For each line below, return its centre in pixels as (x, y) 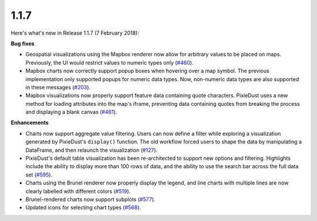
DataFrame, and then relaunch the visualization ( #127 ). (92, 150)
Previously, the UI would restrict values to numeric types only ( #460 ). (109, 62)
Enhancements (30, 123)
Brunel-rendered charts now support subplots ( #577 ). (90, 199)
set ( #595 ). (39, 175)
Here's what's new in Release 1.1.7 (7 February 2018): (75, 33)
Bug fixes (23, 43)
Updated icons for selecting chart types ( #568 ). (83, 207)
